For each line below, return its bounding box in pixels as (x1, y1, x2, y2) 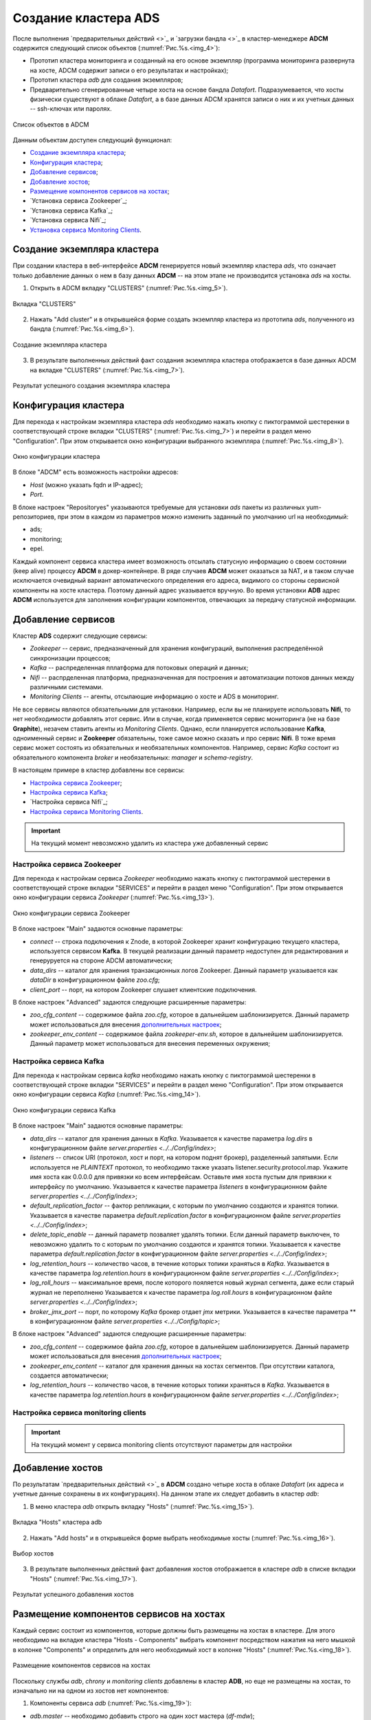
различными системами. (30, 683, 103, 691)
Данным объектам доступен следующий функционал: (12, 136, 172, 144)
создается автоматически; (30, 1371, 109, 1379)
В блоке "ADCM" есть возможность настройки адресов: (12, 468, 179, 476)
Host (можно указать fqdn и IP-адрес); (30, 480, 144, 488)
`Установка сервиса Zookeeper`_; (30, 197, 127, 205)
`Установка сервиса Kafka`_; (30, 206, 113, 215)
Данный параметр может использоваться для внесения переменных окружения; (30, 1040, 271, 1048)
